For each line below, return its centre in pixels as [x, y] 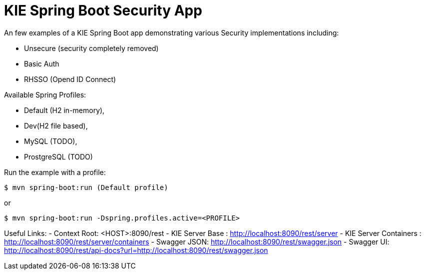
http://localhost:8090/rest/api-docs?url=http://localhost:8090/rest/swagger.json [136, 250]
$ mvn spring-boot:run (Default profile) [86, 187]
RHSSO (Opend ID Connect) [70, 79]
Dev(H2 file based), [56, 125]
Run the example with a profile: [55, 172]
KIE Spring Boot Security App [103, 10]
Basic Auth [42, 63]
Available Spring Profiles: [45, 94]
